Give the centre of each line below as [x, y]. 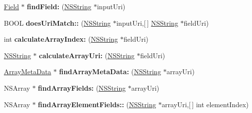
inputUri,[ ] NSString [147, 23]
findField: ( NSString [59, 6]
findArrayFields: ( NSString [82, 88]
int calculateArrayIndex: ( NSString [61, 39]
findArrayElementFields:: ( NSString [97, 104]
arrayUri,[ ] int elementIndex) [205, 104]
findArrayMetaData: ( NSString [110, 72]
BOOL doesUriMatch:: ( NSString [57, 23]
